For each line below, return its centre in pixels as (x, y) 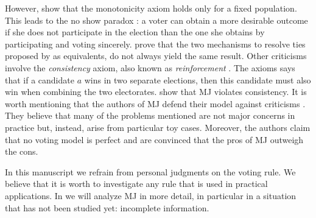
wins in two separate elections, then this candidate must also (198, 79)
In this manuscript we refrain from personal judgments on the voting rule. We (150, 171)
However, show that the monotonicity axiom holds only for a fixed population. (151, 8)
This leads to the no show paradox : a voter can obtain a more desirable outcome (156, 20)
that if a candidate (40, 79)
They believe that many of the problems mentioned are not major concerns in (150, 115)
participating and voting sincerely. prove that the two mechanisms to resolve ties (155, 44)
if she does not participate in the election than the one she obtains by (135, 32)
